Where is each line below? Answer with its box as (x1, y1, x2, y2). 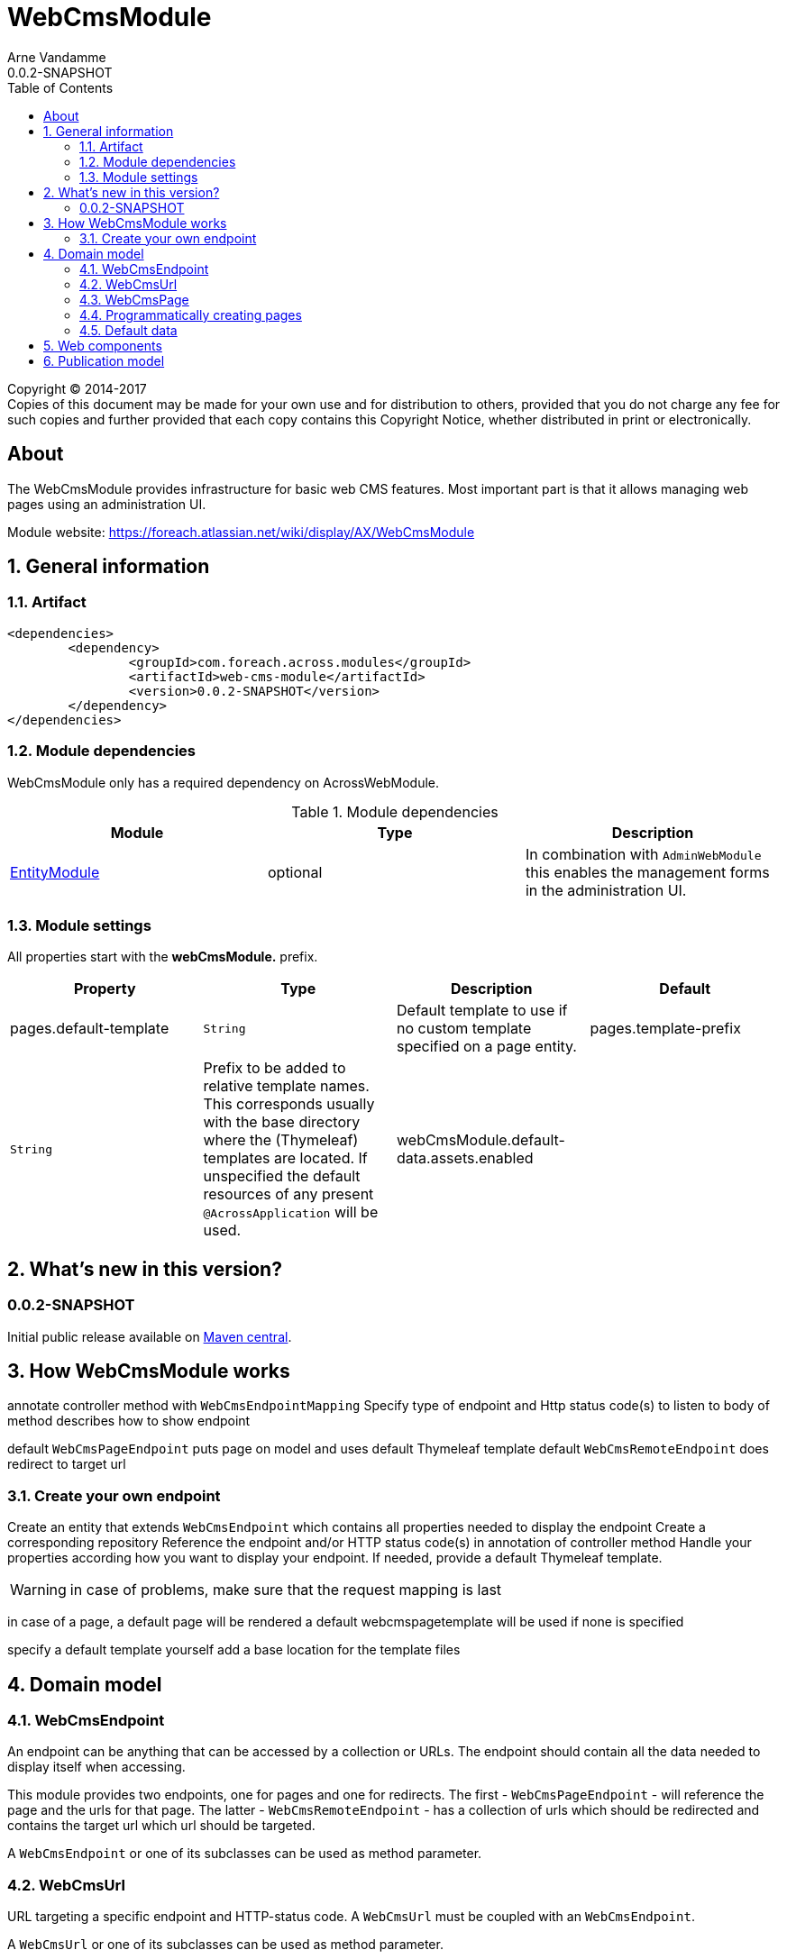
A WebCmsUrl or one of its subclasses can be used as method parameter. (7, 1936, 444, 1953)
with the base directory (203, 1113, 361, 1132)
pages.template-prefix (590, 1019, 741, 1038)
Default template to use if (397, 1001, 568, 1020)
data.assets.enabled (397, 1149, 534, 1168)
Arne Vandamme (7, 49, 106, 65)
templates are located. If (203, 1149, 368, 1168)
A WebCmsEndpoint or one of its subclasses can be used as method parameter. (7, 1845, 482, 1862)
